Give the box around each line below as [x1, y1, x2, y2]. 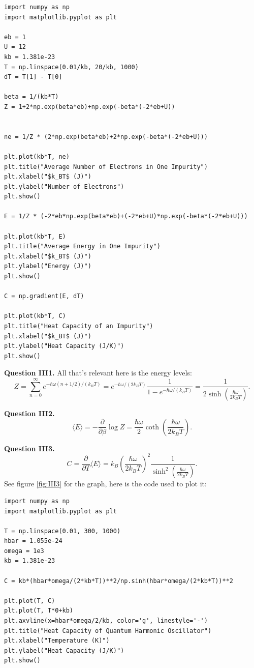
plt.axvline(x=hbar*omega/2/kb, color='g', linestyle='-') [4, 617, 208, 625]
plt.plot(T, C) [4, 597, 55, 604]
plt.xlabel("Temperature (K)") [4, 637, 110, 645]
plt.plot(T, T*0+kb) [4, 607, 74, 615]
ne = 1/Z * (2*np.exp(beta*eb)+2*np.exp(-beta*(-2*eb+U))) [4, 133, 208, 140]
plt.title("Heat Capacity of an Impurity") [4, 323, 153, 330]
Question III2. [4, 408, 55, 419]
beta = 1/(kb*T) [4, 93, 59, 101]
